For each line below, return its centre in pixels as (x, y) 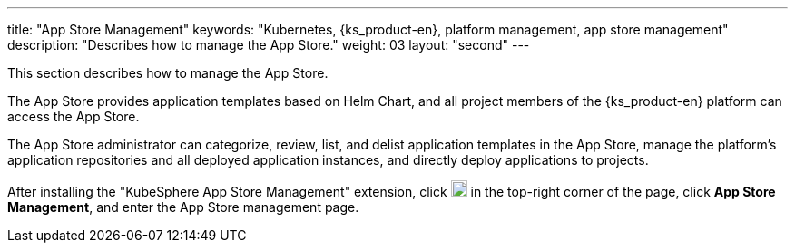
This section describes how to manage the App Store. (168, 73)
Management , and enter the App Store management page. (183, 207)
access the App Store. (74, 116)
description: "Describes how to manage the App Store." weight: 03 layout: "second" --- (269, 45)
